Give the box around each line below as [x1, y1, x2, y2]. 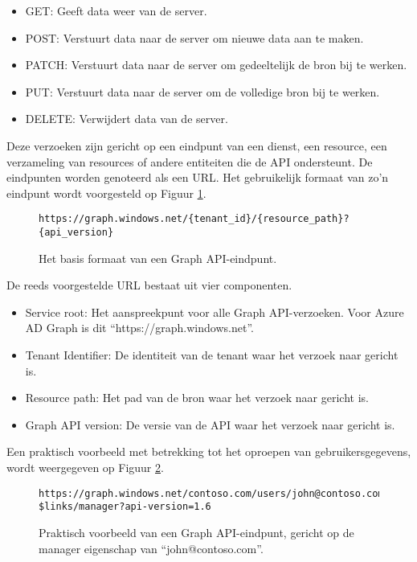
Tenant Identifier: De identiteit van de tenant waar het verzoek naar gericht [25, 347, 399, 363]
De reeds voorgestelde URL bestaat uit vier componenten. [6, 277, 292, 293]
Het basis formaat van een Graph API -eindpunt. [39, 249, 277, 266]
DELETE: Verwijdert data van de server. [25, 110, 228, 127]
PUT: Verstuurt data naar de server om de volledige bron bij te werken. [25, 83, 380, 100]
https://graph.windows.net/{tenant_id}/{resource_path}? [39, 213, 350, 225]
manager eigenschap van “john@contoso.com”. [39, 539, 264, 556]
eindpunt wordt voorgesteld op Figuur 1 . [6, 184, 206, 201]
